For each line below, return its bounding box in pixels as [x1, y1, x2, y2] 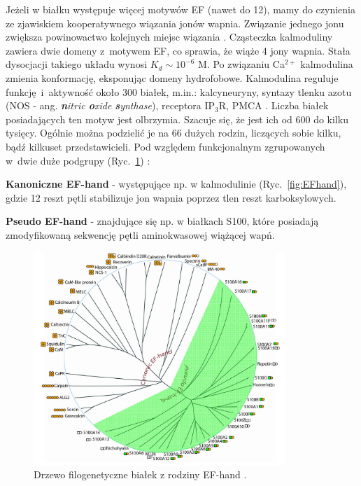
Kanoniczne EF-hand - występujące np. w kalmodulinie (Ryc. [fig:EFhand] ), [6, 176, 347, 191]
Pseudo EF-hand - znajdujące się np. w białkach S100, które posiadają [6, 214, 319, 228]
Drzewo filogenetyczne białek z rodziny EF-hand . [34, 467, 247, 482]
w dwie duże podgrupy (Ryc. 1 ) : [6, 153, 150, 167]
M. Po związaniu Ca [198, 57, 285, 71]
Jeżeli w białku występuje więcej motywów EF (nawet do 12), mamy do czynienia [6, 2, 355, 16]
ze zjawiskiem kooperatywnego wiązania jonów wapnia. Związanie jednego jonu [6, 15, 344, 30]
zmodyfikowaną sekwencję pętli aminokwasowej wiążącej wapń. [6, 227, 275, 242]
